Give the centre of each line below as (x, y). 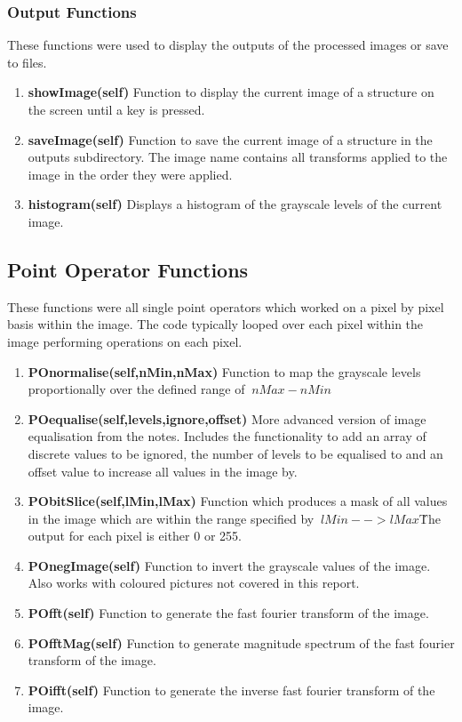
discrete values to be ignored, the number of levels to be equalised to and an (235, 453)
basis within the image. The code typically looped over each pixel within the (215, 324)
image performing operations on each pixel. (125, 341)
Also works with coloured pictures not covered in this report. (194, 583)
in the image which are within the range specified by (171, 518)
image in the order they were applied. (130, 174)
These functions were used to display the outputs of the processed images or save (228, 45)
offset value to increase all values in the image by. (163, 471)
